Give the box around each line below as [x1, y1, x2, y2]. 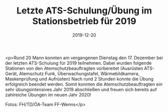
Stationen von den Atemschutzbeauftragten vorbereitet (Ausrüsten [5, 65, 143, 71]
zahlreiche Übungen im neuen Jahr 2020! [5, 92, 91, 98]
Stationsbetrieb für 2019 [32, 15, 136, 27]
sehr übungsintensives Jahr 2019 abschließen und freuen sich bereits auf [5, 86, 157, 92]
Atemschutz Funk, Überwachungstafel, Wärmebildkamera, [19, 70, 140, 77]
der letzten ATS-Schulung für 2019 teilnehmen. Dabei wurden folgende [5, 60, 152, 66]
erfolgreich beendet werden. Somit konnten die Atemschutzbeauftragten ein [5, 81, 163, 87]
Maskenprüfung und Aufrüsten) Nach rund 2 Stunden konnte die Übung [5, 76, 154, 82]
